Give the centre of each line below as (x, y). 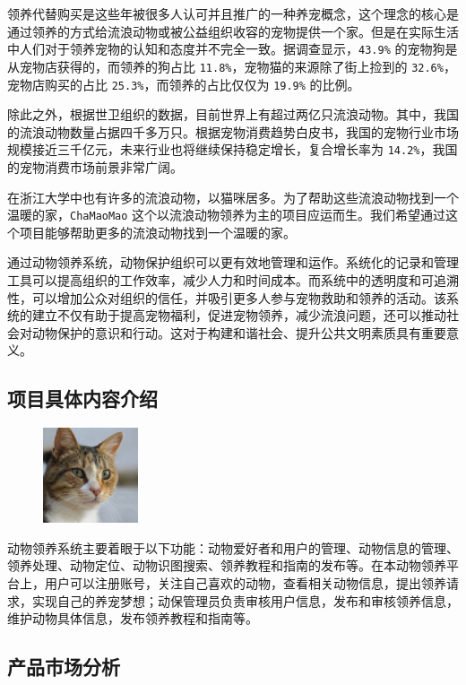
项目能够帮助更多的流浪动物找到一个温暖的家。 (157, 232)
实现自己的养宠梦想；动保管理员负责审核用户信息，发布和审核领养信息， (245, 600)
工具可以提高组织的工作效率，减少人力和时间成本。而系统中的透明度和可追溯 (233, 280)
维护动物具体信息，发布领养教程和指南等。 (133, 618)
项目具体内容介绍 (82, 399)
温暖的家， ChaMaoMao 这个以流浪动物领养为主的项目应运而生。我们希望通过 (227, 215)
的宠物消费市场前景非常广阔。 (95, 167)
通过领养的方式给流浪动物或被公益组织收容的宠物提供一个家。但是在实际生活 (233, 31)
